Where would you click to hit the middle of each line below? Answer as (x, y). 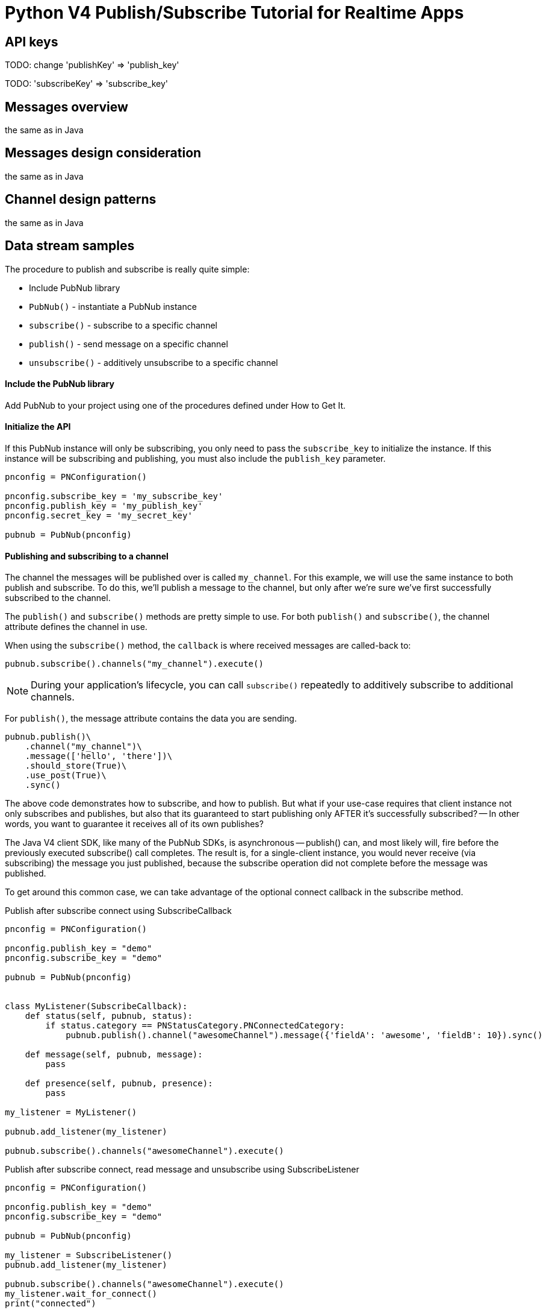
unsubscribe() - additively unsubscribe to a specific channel (154, 362)
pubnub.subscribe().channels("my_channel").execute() (134, 664)
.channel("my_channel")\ (83, 747)
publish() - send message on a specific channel (129, 344)
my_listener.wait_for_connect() (81, 1294)
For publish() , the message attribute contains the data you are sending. (151, 719)
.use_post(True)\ (66, 776)
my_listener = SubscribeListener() (89, 1255)
